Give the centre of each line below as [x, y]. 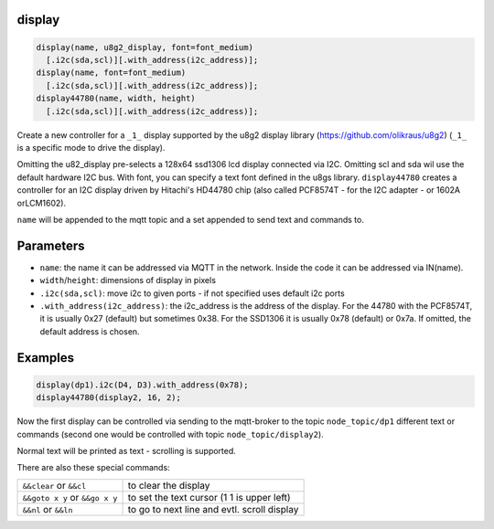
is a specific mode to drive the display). [91, 147]
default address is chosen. [90, 331]
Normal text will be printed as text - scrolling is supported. [127, 450]
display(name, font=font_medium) [111, 73]
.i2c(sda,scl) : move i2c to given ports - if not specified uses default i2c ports [192, 293]
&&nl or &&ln [48, 509]
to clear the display [169, 485]
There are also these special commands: [93, 468]
